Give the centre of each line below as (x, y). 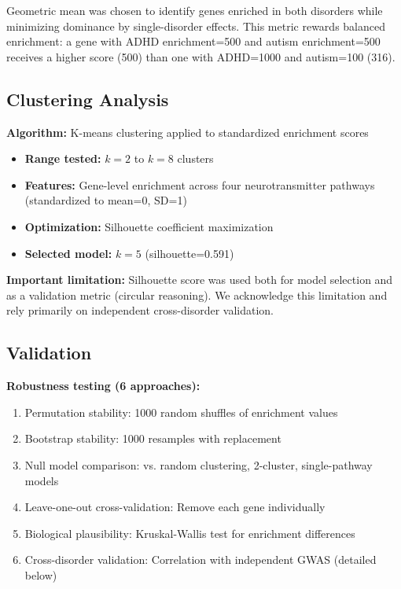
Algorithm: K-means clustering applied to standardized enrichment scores (188, 132)
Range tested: (63, 158)
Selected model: (68, 253)
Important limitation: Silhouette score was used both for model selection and (200, 280)
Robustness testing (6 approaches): (103, 386)
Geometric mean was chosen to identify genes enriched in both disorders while (195, 10)
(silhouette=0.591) (189, 253)
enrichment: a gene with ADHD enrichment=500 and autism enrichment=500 (193, 41)
